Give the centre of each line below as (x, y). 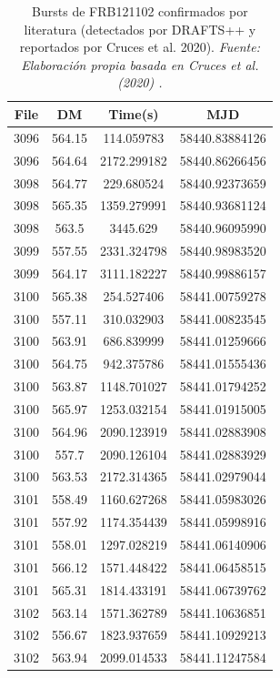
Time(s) (134, 113)
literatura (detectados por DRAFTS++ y (140, 29)
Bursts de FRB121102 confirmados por (140, 11)
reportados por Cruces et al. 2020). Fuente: (140, 47)
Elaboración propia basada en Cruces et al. (140, 64)
